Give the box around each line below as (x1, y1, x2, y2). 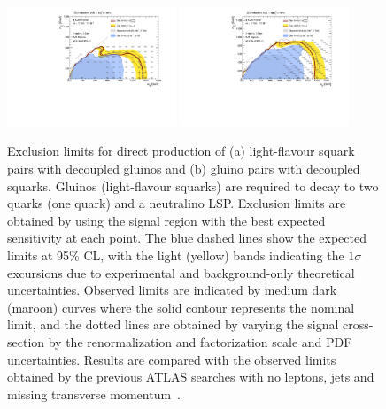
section (7, 332, 45, 351)
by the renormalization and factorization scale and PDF (48, 332, 352, 351)
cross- (343, 315, 374, 334)
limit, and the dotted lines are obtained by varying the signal (7, 315, 339, 334)
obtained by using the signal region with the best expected (7, 211, 326, 229)
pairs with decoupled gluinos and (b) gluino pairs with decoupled (7, 159, 360, 178)
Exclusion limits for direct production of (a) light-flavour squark (7, 142, 355, 160)
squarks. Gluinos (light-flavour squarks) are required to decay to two (7, 176, 379, 195)
